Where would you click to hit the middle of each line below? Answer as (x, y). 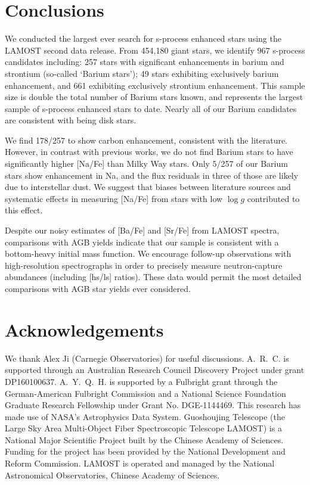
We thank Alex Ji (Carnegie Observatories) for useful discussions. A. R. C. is (147, 358)
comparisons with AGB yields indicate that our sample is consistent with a (142, 242)
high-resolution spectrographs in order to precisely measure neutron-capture (144, 265)
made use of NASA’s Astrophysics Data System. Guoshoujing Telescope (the (145, 416)
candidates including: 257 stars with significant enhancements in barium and (145, 62)
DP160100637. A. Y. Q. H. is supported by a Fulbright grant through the (141, 381)
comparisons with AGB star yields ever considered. (98, 288)
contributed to (273, 198)
